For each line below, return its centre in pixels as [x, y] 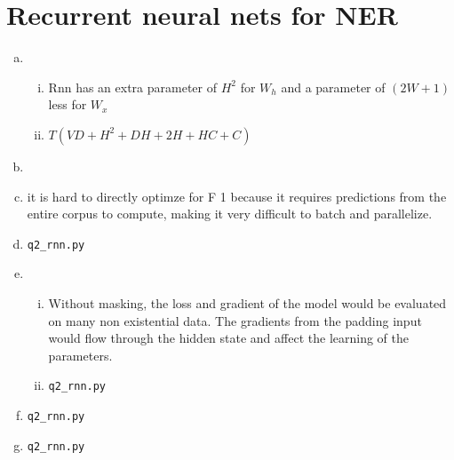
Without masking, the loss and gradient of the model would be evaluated [247, 302]
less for [68, 104]
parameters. [80, 355]
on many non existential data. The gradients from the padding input [235, 320]
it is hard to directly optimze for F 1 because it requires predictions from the [237, 196]
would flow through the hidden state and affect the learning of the [228, 338]
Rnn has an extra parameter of [132, 87]
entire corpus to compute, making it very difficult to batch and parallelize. [230, 214]
